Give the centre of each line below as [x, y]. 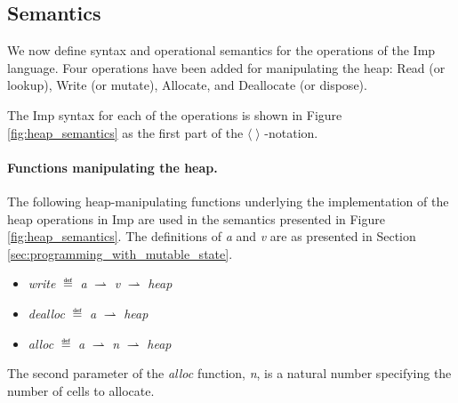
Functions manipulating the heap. [112, 167]
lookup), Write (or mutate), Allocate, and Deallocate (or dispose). [187, 85]
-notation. [291, 132]
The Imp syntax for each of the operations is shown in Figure [175, 114]
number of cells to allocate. [81, 390]
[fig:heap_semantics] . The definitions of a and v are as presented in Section [212, 236]
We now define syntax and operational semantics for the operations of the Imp [221, 50]
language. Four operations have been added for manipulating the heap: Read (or [226, 67]
